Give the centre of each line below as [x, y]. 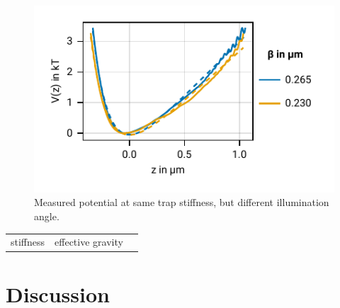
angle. [47, 216]
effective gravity [89, 242]
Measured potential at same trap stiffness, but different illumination [182, 202]
